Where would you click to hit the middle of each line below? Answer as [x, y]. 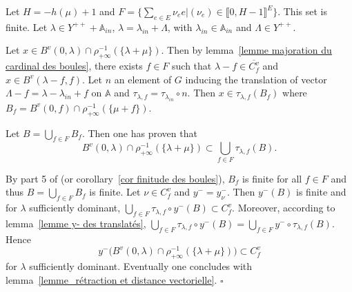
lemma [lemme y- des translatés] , [76, 223]
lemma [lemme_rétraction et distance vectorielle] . [111, 279]
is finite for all [272, 178]
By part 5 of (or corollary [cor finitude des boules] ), [115, 178]
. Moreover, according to [284, 208]
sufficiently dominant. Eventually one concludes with [141, 266]
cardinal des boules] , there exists [74, 66]
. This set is [302, 11]
